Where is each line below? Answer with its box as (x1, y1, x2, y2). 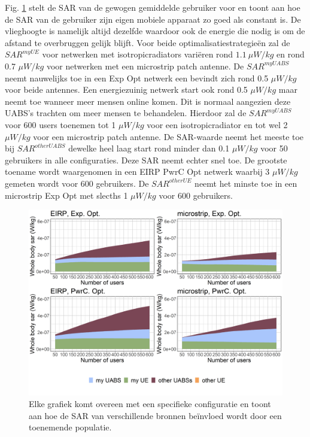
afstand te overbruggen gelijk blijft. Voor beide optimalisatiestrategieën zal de (5, 36, 290, 48)
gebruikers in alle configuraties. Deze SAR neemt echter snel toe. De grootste (5, 153, 287, 166)
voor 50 (260, 142, 288, 154)
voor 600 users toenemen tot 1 (5, 118, 116, 131)
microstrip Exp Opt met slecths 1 (5, 189, 128, 201)
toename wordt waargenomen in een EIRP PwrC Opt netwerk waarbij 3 (5, 165, 270, 178)
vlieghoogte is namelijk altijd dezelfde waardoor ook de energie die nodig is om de (5, 25, 305, 37)
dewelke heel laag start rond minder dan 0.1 (68, 142, 230, 154)
